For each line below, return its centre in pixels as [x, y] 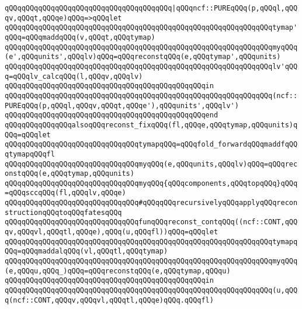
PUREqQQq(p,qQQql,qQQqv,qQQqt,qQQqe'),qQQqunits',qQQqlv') [122, 105]
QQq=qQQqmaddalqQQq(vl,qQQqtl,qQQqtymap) [86, 251]
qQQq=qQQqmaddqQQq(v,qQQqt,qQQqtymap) [80, 37]
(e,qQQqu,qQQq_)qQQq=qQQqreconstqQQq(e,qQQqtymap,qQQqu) [118, 271]
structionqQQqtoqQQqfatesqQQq [63, 212]
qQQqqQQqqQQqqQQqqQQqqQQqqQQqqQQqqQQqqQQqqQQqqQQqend [112, 115]
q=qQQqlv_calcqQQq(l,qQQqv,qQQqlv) [74, 76]
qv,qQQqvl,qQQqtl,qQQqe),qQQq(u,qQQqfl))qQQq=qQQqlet [112, 232]
